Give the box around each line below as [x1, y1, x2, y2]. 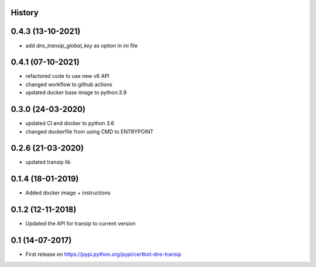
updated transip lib [25, 159, 71, 166]
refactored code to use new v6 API [25, 73, 109, 80]
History [11, 8, 39, 18]
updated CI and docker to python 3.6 [25, 120, 114, 127]
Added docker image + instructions [25, 189, 111, 196]
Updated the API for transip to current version [25, 220, 136, 227]
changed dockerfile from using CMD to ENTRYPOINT [25, 128, 154, 135]
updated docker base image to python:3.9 [25, 89, 127, 96]
